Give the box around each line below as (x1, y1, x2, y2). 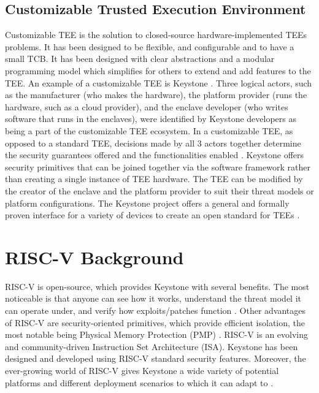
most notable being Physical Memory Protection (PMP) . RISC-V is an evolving (5, 328, 309, 341)
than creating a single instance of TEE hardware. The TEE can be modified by (5, 172, 303, 185)
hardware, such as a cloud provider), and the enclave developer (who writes (5, 100, 288, 113)
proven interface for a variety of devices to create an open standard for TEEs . (5, 208, 300, 221)
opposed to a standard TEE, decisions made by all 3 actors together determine (5, 136, 301, 149)
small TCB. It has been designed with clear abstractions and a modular (5, 52, 275, 65)
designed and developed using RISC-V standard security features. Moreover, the (5, 352, 306, 365)
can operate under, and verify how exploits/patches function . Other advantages (5, 304, 306, 317)
